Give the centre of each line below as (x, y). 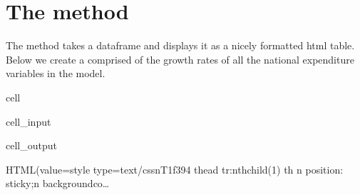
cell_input (29, 121)
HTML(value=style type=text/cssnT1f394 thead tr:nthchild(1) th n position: (175, 169)
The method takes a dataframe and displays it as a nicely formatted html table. (180, 45)
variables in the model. (56, 73)
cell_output (31, 145)
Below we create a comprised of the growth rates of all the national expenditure (180, 59)
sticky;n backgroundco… (58, 183)
